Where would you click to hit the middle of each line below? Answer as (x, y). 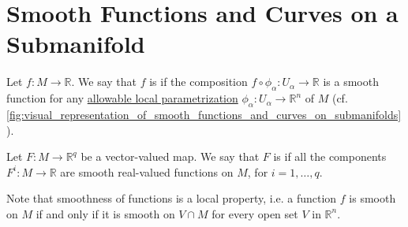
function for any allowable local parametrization (122, 98)
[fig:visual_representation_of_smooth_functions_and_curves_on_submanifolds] (204, 114)
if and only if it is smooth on (105, 213)
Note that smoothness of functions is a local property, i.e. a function (172, 198)
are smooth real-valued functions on (147, 171)
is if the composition (198, 82)
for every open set (255, 213)
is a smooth (351, 82)
